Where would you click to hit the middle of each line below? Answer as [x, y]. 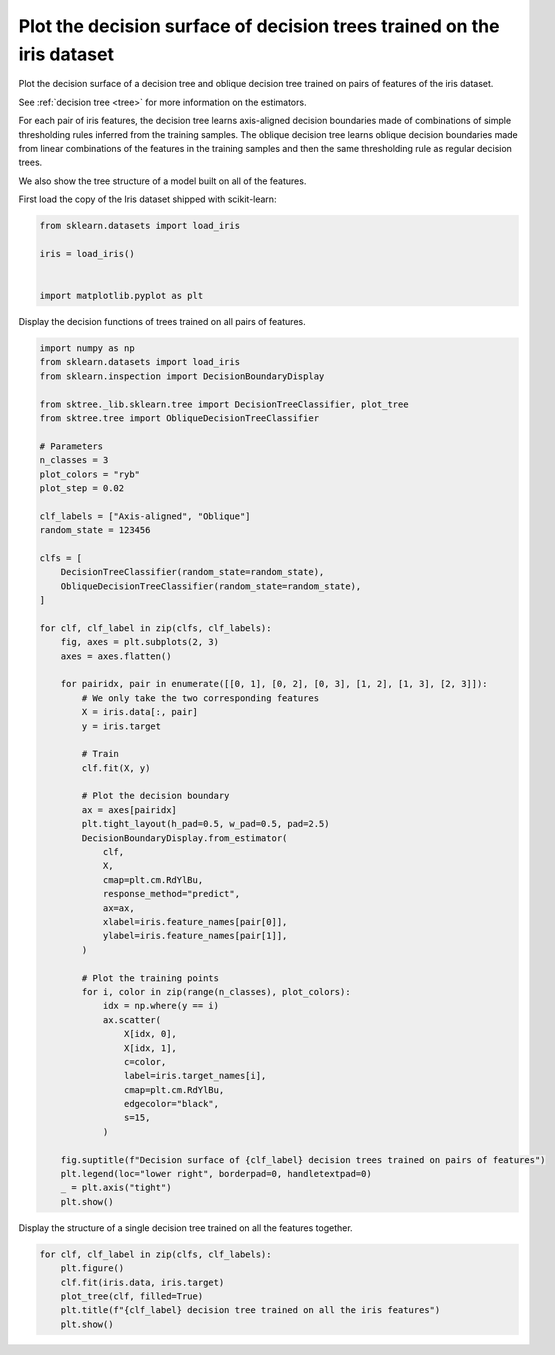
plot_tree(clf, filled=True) [132, 1296]
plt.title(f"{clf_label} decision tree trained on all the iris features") [250, 1310]
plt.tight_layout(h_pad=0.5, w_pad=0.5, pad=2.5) [205, 824]
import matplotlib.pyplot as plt [121, 296]
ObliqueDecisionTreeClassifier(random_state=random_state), [211, 586]
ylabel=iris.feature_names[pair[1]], [195, 936]
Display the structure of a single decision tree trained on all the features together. [186, 1227]
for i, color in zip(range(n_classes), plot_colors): [216, 991]
